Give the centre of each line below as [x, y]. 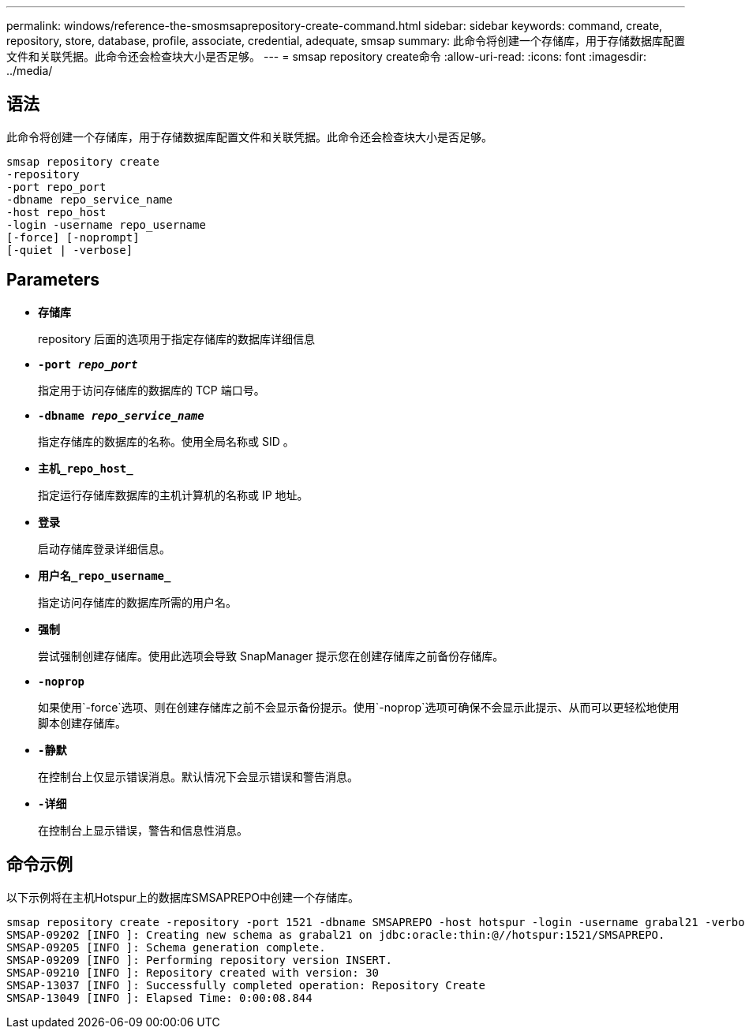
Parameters [53, 280]
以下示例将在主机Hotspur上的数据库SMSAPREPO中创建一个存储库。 [183, 897]
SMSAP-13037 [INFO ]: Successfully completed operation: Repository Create [246, 985]
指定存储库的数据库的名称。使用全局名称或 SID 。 [166, 441]
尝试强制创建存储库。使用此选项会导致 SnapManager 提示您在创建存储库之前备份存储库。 [271, 656]
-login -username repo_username [106, 224]
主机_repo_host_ [86, 468]
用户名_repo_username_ [105, 575]
